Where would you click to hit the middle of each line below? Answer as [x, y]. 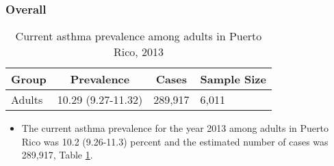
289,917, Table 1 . [57, 155]
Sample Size [233, 79]
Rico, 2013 [139, 52]
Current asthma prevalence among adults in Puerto [139, 36]
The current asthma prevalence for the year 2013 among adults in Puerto [175, 128]
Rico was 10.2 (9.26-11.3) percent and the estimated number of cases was [175, 141]
